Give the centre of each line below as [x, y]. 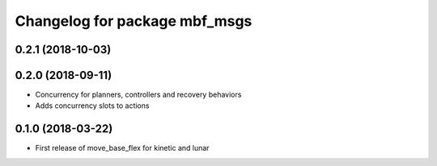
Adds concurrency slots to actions [92, 106]
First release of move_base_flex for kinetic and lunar [122, 148]
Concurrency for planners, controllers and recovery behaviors [138, 95]
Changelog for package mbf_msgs [134, 21]
